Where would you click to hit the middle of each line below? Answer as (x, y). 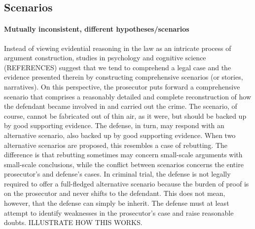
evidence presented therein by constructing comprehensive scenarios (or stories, (124, 77)
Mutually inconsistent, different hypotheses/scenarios (97, 29)
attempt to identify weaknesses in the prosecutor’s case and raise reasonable (119, 212)
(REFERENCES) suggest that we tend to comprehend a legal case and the (118, 67)
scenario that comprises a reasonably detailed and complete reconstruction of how (128, 96)
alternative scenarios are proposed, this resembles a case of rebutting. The (116, 145)
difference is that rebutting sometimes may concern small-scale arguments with (123, 155)
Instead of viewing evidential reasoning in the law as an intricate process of (118, 48)
